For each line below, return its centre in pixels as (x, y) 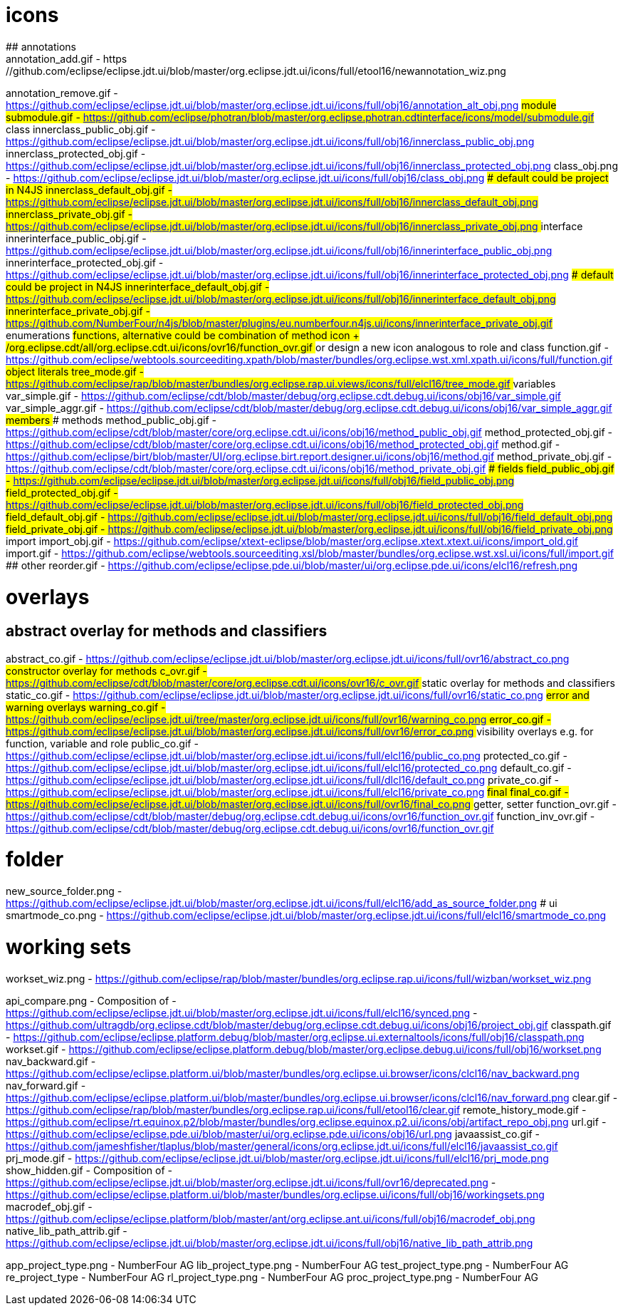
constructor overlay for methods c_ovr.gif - (106, 670)
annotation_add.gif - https (67, 58)
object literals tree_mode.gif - (75, 371)
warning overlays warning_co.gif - (86, 707)
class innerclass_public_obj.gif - (81, 129)
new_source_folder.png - (64, 891)
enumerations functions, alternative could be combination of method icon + (183, 335)
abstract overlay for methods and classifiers (167, 631)
